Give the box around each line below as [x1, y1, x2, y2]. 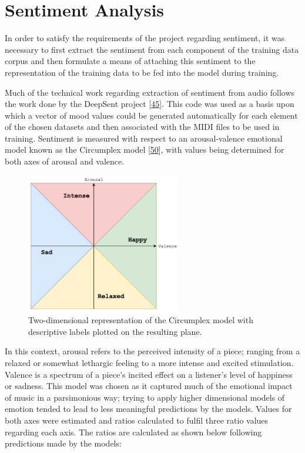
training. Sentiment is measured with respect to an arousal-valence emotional [5, 132, 283, 144]
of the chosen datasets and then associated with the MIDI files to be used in [5, 120, 280, 133]
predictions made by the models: [5, 437, 122, 449]
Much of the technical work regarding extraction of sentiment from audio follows [5, 86, 295, 98]
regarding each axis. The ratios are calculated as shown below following [5, 425, 262, 438]
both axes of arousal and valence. [5, 155, 125, 167]
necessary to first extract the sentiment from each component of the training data [5, 43, 299, 55]
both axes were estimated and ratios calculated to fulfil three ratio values [5, 414, 269, 426]
